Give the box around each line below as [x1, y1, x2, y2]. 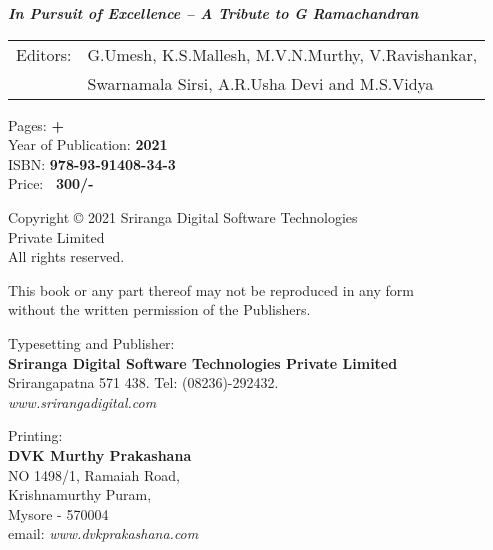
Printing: [8, 425, 63, 446]
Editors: [16, 42, 72, 66]
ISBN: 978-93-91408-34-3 [8, 153, 176, 174]
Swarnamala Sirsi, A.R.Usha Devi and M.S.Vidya [87, 71, 434, 95]
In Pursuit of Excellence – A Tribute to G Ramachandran [8, 3, 419, 23]
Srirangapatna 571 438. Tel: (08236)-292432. [8, 372, 279, 393]
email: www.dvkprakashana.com [8, 523, 199, 544]
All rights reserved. [8, 246, 125, 267]
